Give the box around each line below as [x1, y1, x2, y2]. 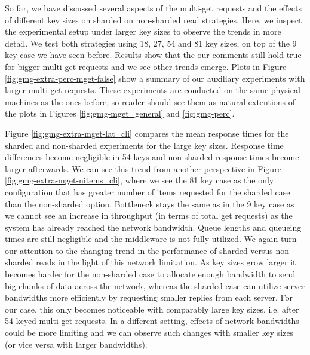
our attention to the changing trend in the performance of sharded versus [5, 244, 273, 256]
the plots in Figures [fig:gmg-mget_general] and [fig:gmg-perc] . [5, 107, 235, 120]
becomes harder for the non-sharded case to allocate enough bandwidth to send [5, 268, 296, 280]
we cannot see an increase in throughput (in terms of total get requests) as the [5, 209, 293, 222]
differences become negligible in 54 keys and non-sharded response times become [5, 151, 299, 163]
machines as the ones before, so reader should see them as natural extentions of [5, 95, 296, 108]
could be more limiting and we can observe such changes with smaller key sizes [5, 326, 294, 339]
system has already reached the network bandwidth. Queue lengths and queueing [5, 221, 302, 233]
